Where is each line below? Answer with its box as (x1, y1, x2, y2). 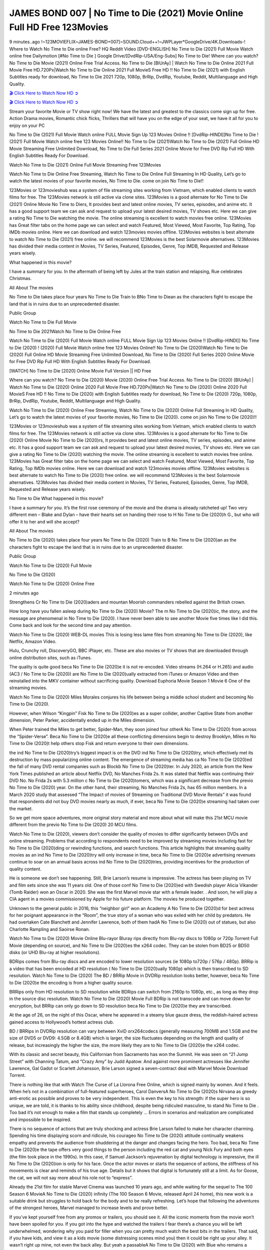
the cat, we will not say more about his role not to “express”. (9, 1174, 133, 1180)
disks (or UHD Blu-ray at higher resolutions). (9, 949, 101, 955)
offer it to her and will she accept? (9, 518, 79, 524)
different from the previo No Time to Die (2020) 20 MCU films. (9, 821, 137, 827)
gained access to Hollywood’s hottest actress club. (9, 1019, 114, 1025)
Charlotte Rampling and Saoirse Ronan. (9, 926, 90, 932)
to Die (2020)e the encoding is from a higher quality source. (9, 979, 133, 985)
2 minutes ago (9, 590, 39, 596)
